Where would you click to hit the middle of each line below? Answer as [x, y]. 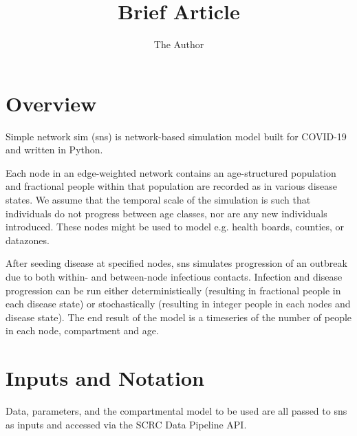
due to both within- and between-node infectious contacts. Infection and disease [174, 276]
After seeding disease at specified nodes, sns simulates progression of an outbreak [176, 263]
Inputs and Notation [105, 378]
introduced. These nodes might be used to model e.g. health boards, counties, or [175, 227]
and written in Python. [54, 150]
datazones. [28, 240]
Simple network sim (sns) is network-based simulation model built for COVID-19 [176, 136]
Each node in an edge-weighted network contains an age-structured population [171, 172]
